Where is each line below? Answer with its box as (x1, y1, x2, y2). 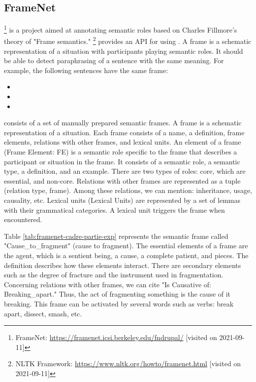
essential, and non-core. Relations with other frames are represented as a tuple (4, 175, 241, 186)
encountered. (4, 214, 42, 225)
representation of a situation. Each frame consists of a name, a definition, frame (4, 127, 245, 137)
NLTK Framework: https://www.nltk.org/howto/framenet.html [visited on (15, 358, 241, 369)
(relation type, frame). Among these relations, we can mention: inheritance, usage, (4, 185, 252, 195)
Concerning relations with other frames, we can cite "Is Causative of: (4, 279, 211, 289)
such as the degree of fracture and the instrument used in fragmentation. (4, 269, 224, 280)
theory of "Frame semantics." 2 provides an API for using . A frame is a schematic (4, 35, 252, 46)
